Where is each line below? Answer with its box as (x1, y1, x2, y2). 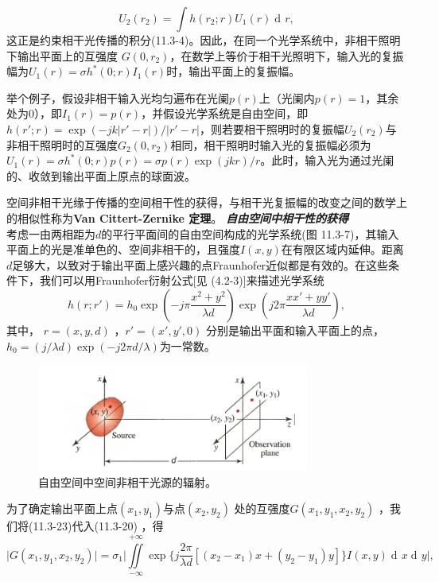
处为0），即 (6, 105, 62, 122)
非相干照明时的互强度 (6, 136, 118, 153)
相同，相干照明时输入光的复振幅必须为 (170, 136, 371, 153)
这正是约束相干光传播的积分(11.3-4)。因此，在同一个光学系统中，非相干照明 (6, 32, 401, 48)
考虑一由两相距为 (6, 225, 95, 242)
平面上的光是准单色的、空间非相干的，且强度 (6, 241, 240, 258)
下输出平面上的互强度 (6, 47, 118, 64)
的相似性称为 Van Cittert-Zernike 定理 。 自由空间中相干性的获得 (6, 209, 348, 226)
